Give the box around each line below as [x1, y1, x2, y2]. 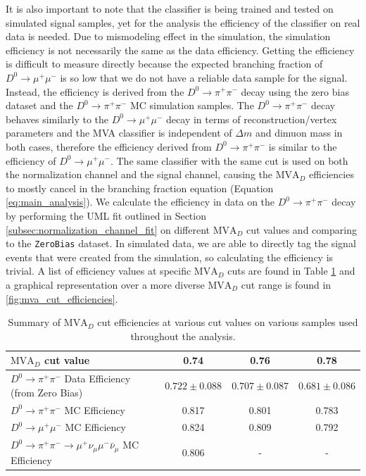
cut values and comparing [246, 222, 357, 237]
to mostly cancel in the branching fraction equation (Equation [6, 180, 274, 195]
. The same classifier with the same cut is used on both [110, 153, 348, 168]
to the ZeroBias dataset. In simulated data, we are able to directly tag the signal [6, 236, 356, 251]
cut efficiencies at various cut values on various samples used [97, 315, 358, 330]
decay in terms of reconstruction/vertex [166, 111, 337, 126]
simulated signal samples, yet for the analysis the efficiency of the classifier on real [6, 15, 360, 30]
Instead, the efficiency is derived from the [6, 84, 184, 99]
